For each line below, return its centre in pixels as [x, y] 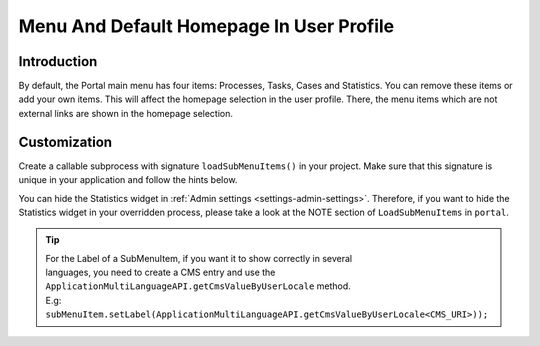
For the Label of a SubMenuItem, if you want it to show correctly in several [199, 258]
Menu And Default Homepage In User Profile [206, 26]
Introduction [58, 61]
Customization [65, 141]
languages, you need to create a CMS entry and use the [160, 272]
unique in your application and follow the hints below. [128, 180]
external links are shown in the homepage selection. [126, 113]
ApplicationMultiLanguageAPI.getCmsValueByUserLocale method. [198, 286]
